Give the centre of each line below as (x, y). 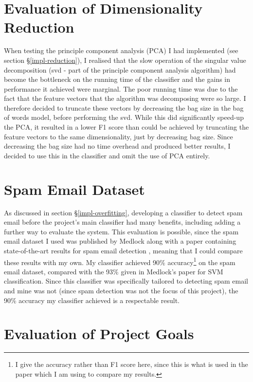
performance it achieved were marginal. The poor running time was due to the (121, 88)
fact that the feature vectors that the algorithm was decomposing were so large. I (125, 98)
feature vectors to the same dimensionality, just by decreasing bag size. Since (118, 136)
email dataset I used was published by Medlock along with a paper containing (120, 241)
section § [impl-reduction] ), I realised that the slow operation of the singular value (125, 60)
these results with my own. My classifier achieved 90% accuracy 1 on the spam (120, 261)
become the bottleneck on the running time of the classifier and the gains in (117, 79)
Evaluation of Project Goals (99, 334)
